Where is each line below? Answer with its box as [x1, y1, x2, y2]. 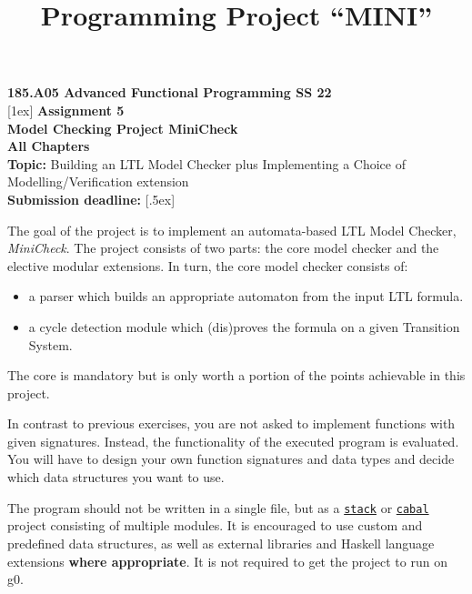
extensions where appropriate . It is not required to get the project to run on [7, 551, 447, 570]
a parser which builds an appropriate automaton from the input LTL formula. [28, 287, 464, 306]
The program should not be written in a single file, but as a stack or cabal [7, 498, 429, 517]
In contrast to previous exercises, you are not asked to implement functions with [7, 414, 456, 433]
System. [28, 335, 73, 354]
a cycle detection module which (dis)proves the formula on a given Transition [28, 317, 460, 336]
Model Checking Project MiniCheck [7, 118, 238, 137]
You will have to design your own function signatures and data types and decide [7, 449, 455, 468]
